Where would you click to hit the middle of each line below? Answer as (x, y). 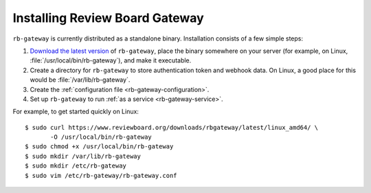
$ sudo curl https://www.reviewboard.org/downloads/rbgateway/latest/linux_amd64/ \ (172, 127)
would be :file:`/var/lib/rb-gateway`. (80, 80)
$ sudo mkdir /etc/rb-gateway (76, 166)
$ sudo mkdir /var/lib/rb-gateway (83, 156)
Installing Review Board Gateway (108, 18)
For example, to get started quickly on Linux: (76, 112)
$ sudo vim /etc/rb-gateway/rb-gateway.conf (101, 175)
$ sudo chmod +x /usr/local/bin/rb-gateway (99, 147)
